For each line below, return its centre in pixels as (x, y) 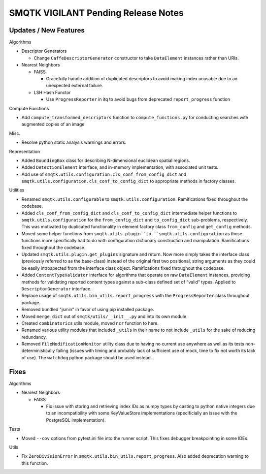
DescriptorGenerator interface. (56, 288)
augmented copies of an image (53, 124)
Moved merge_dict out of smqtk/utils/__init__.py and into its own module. (104, 316)
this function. (35, 463)
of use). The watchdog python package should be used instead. (87, 357)
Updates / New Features (47, 30)
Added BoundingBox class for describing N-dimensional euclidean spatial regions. (106, 160)
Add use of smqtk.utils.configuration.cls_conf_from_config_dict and (104, 174)
